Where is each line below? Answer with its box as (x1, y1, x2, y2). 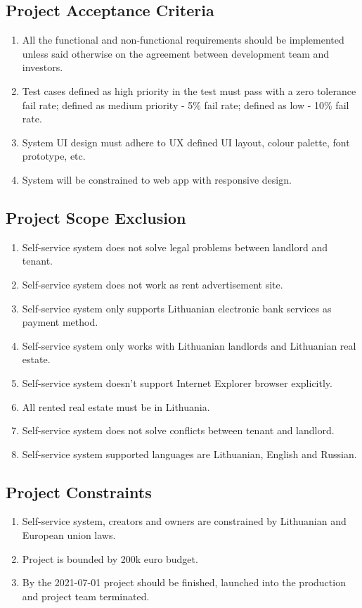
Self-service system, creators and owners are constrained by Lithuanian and (22, 514, 347, 528)
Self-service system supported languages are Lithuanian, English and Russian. (22, 446, 357, 461)
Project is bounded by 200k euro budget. (22, 551, 198, 566)
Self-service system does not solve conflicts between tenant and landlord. (22, 423, 335, 438)
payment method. (22, 315, 98, 329)
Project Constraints (6, 481, 152, 502)
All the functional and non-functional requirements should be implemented (22, 32, 344, 47)
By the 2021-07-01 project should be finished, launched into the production (22, 575, 346, 590)
